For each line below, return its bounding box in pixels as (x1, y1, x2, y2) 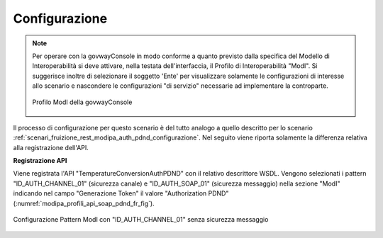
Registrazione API (13, 157, 67, 165)
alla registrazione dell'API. (13, 143, 89, 152)
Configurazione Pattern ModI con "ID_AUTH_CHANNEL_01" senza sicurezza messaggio (13, 215, 269, 224)
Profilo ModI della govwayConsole (32, 98, 133, 106)
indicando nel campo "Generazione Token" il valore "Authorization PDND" (13, 189, 229, 198)
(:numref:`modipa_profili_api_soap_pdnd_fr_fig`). (13, 199, 155, 208)
